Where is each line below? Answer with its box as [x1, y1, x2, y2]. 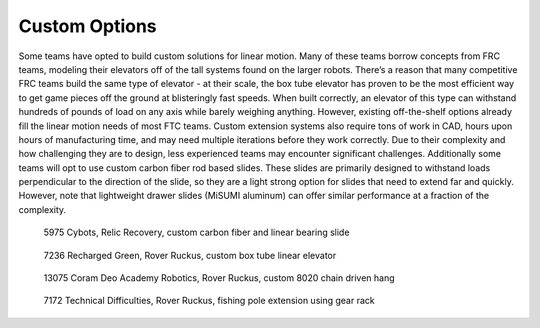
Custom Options [18, 15, 157, 37]
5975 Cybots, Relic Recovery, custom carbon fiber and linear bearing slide [43, 226, 350, 239]
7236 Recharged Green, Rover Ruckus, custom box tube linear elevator [43, 249, 337, 261]
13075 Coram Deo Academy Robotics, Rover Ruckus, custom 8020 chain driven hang [43, 272, 395, 284]
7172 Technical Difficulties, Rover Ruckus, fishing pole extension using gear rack [43, 295, 375, 307]
